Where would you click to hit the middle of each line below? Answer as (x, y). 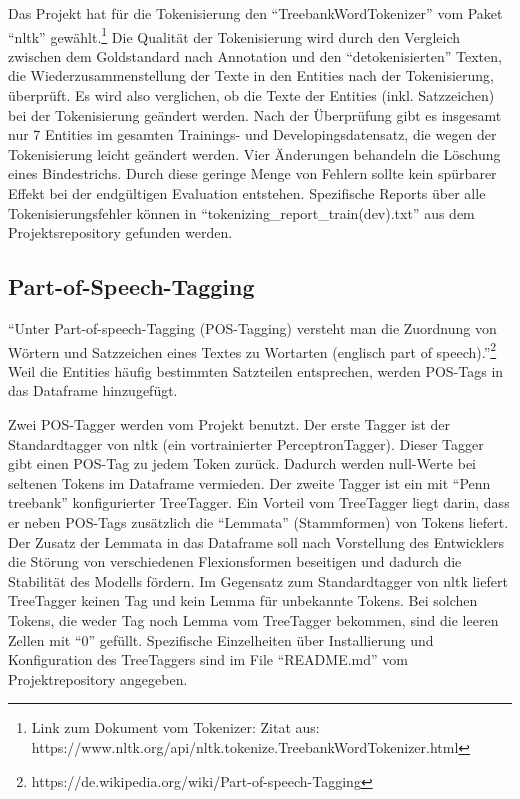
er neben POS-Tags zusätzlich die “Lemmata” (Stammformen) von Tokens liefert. (258, 521)
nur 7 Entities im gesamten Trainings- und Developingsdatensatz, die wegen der (252, 134)
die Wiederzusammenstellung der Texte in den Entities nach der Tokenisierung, (251, 75)
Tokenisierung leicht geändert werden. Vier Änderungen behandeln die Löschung (254, 153)
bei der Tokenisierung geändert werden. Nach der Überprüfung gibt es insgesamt (255, 114)
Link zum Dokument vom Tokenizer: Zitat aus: (175, 727)
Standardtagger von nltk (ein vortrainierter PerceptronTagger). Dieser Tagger (246, 443)
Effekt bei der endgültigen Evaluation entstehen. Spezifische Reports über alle (247, 193)
